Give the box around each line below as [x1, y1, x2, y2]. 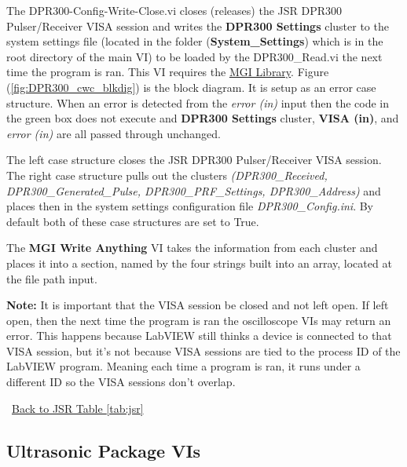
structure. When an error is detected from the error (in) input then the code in [6, 94, 390, 111]
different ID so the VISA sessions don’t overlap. [6, 374, 236, 390]
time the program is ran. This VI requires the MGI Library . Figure [6, 64, 329, 80]
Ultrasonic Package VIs [6, 438, 201, 462]
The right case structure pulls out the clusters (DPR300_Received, [6, 166, 328, 183]
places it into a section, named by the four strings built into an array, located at [6, 254, 392, 271]
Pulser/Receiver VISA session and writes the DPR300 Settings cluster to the [6, 17, 389, 34]
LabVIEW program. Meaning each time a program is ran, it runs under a [6, 358, 361, 374]
